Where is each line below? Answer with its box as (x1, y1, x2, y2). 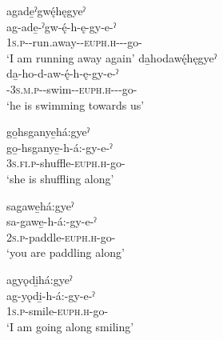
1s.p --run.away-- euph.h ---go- (6, 34, 142, 50)
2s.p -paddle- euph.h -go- (6, 228, 116, 245)
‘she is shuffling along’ (6, 170, 114, 186)
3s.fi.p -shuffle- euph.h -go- (6, 154, 125, 171)
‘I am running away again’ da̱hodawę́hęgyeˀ (6, 49, 217, 66)
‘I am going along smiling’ (6, 318, 134, 334)
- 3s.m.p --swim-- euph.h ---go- (6, 80, 137, 97)
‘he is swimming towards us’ (6, 96, 145, 113)
